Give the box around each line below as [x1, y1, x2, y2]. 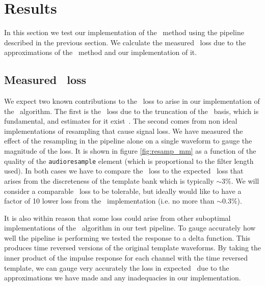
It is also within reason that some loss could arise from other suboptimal [4, 212, 231, 223]
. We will [231, 175, 259, 186]
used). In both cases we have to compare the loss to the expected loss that [4, 165, 244, 176]
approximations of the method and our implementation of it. [4, 47, 197, 58]
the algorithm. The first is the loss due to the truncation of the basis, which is [4, 105, 259, 116]
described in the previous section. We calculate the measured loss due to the [4, 37, 246, 47]
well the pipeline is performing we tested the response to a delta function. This [4, 232, 251, 243]
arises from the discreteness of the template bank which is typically [4, 175, 214, 186]
